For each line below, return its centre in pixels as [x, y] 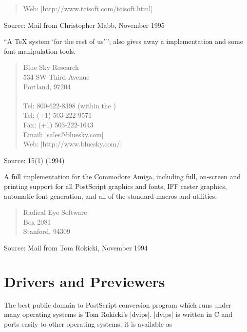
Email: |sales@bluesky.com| [63, 134]
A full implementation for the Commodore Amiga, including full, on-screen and [122, 176]
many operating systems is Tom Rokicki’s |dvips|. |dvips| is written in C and [118, 314]
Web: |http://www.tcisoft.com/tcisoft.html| [88, 8]
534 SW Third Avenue [56, 76]
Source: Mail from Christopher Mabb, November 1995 [84, 25]
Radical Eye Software [55, 212]
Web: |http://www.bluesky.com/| [73, 144]
